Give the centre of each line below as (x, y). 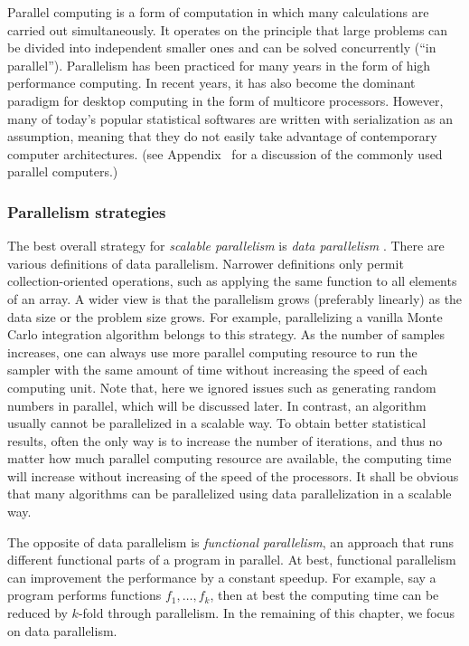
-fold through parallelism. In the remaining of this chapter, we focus (267, 613)
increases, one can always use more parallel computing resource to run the (212, 351)
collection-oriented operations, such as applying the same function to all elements (232, 281)
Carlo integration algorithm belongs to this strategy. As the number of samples (226, 334)
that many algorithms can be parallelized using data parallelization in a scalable (230, 494)
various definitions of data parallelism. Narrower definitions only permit (206, 263)
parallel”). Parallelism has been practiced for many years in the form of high (219, 65)
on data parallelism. (62, 630)
